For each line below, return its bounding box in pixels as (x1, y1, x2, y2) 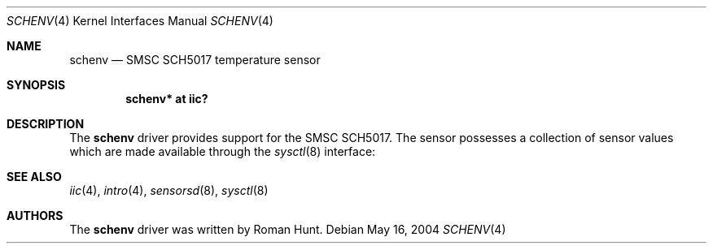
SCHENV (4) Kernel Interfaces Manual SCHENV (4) (7, 14, 273, 28)
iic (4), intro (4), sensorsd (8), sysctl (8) (69, 183, 269, 197)
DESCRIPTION (7, 117, 85, 131)
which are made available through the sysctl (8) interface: (69, 144, 376, 158)
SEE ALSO (7, 170, 62, 183)
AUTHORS (7, 209, 63, 222)
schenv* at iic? (125, 92, 208, 106)
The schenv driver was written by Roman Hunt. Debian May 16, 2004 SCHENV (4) (69, 222, 506, 236)
